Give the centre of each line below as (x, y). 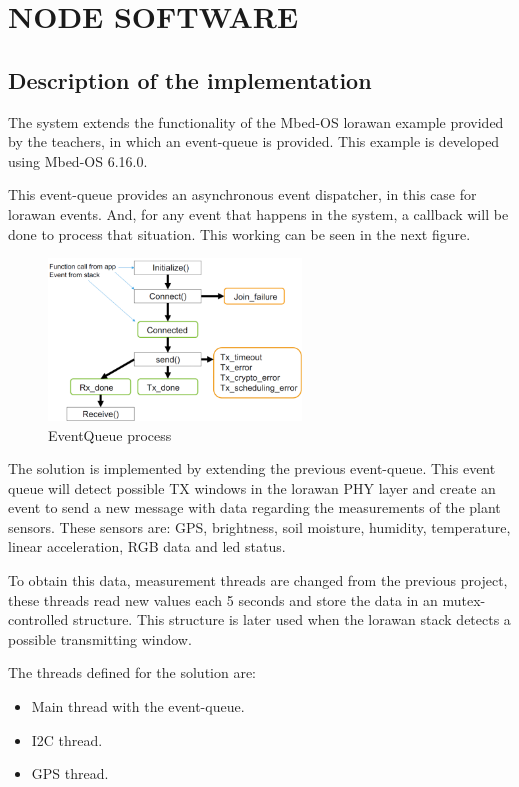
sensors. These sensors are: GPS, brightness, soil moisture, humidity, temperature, (259, 526)
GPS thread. (70, 773)
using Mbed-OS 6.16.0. (78, 160)
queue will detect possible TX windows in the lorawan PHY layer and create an (252, 487)
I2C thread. (67, 739)
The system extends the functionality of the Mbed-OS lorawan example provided (256, 121)
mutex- (464, 599)
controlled (38, 619)
